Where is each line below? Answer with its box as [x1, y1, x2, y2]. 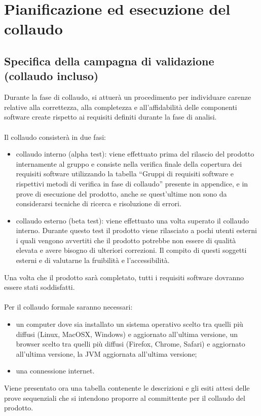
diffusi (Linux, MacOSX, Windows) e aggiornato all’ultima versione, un [16, 328, 238, 339]
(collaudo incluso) [4, 68, 99, 84]
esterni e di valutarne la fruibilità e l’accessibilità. [16, 255, 170, 266]
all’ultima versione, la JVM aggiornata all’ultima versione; [16, 348, 197, 359]
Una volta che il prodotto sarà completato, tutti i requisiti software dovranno [4, 272, 244, 282]
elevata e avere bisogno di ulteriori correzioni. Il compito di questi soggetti [16, 245, 247, 255]
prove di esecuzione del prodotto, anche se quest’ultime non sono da [16, 188, 227, 199]
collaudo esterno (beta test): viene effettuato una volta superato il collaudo [16, 215, 249, 225]
